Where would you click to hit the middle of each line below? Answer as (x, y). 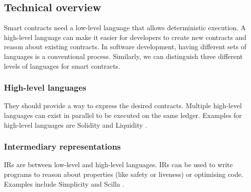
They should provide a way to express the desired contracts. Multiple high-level (123, 106)
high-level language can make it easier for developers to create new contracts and (125, 37)
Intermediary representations (63, 146)
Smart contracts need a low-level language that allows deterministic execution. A (125, 28)
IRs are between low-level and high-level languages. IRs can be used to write (118, 164)
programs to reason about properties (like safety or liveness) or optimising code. (124, 174)
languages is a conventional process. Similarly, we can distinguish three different (124, 56)
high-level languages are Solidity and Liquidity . (76, 125)
